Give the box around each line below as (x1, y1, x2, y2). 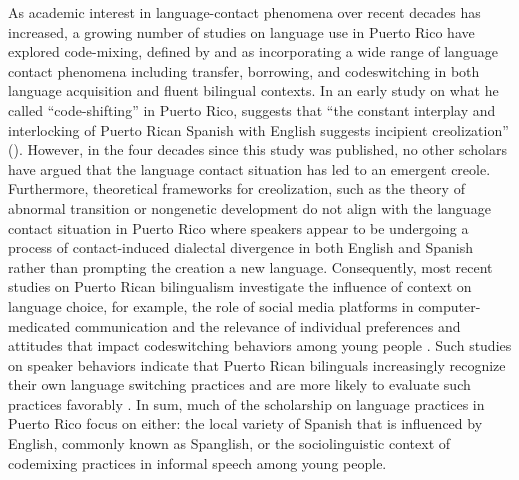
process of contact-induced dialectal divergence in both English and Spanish (8, 237, 473, 258)
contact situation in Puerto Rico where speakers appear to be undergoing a (8, 217, 469, 238)
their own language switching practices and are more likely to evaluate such (8, 374, 471, 395)
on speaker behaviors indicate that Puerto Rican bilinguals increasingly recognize (8, 354, 506, 375)
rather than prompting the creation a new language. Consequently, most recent (8, 256, 493, 277)
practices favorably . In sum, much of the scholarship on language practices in (8, 393, 485, 414)
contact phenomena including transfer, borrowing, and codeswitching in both (8, 60, 480, 81)
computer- (418, 295, 481, 316)
